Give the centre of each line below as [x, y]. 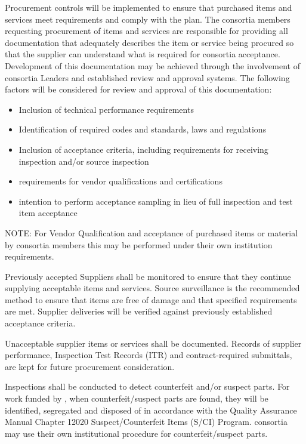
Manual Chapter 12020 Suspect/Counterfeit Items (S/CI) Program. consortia [146, 422]
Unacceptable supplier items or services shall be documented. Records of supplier [153, 343]
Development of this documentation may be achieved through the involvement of [152, 65]
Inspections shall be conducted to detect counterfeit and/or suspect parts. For [147, 386]
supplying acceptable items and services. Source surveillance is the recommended [152, 288]
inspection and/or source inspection [84, 161]
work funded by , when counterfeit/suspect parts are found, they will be [137, 398]
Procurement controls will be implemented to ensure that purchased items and [149, 7]
